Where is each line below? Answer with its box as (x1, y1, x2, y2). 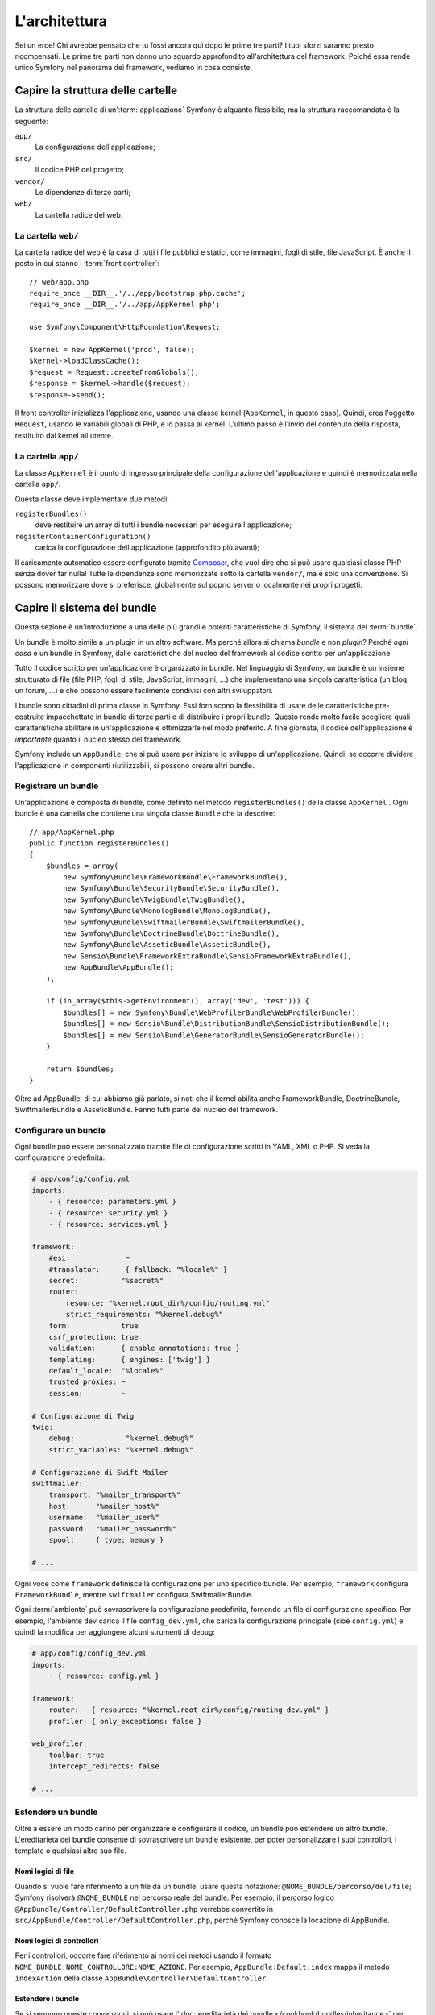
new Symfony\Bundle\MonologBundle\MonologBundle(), (63, 907, 271, 916)
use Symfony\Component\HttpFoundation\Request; (29, 322, 221, 332)
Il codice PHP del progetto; (35, 165, 125, 175)
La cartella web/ (14, 230, 80, 241)
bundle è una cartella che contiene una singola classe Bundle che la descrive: (14, 808, 275, 818)
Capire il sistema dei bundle (14, 601, 157, 615)
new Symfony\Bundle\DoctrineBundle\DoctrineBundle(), (63, 929, 280, 938)
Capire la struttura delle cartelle (14, 84, 177, 98)
